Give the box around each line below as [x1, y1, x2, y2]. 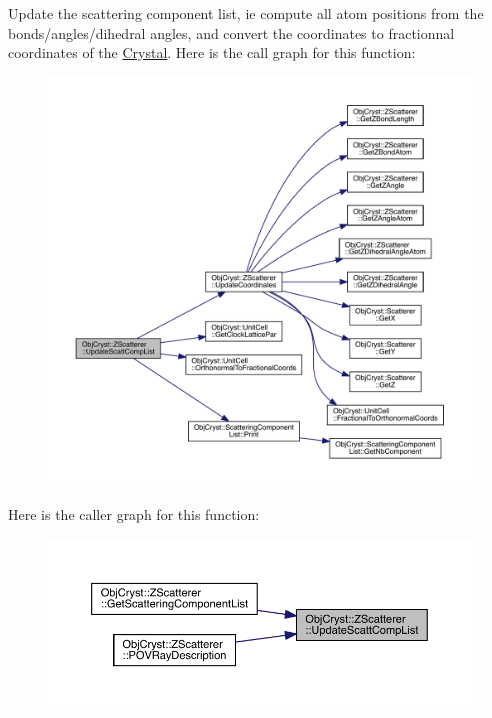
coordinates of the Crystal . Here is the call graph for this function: [8, 42, 416, 63]
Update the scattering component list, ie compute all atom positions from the [8, 3, 484, 23]
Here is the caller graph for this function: [8, 504, 260, 525]
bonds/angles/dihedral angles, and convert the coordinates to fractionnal [8, 22, 455, 43]
